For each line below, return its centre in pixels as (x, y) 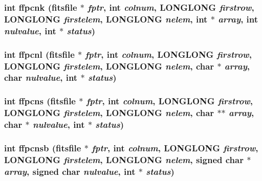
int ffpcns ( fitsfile (40, 101)
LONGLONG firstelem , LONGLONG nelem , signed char (124, 159)
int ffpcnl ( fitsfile (39, 54)
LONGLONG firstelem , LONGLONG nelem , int (106, 19)
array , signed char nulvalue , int (70, 171)
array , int (238, 19)
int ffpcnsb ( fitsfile (43, 148)
